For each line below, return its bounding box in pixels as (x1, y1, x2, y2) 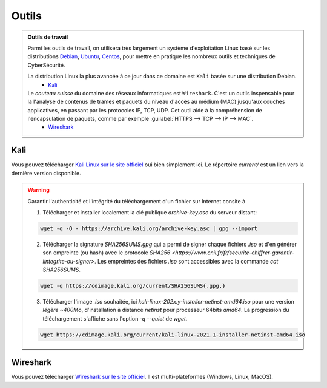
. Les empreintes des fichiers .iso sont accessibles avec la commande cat (94, 257, 279, 265)
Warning (27, 186, 50, 194)
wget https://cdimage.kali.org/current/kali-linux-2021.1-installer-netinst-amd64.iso (40, 331, 306, 338)
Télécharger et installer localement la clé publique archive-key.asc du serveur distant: (42, 208, 257, 216)
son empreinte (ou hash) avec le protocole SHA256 (42, 249, 171, 256)
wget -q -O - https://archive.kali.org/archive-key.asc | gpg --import (40, 225, 257, 232)
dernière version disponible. (11, 169, 81, 177)
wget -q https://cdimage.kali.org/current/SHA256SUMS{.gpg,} (40, 282, 226, 290)
